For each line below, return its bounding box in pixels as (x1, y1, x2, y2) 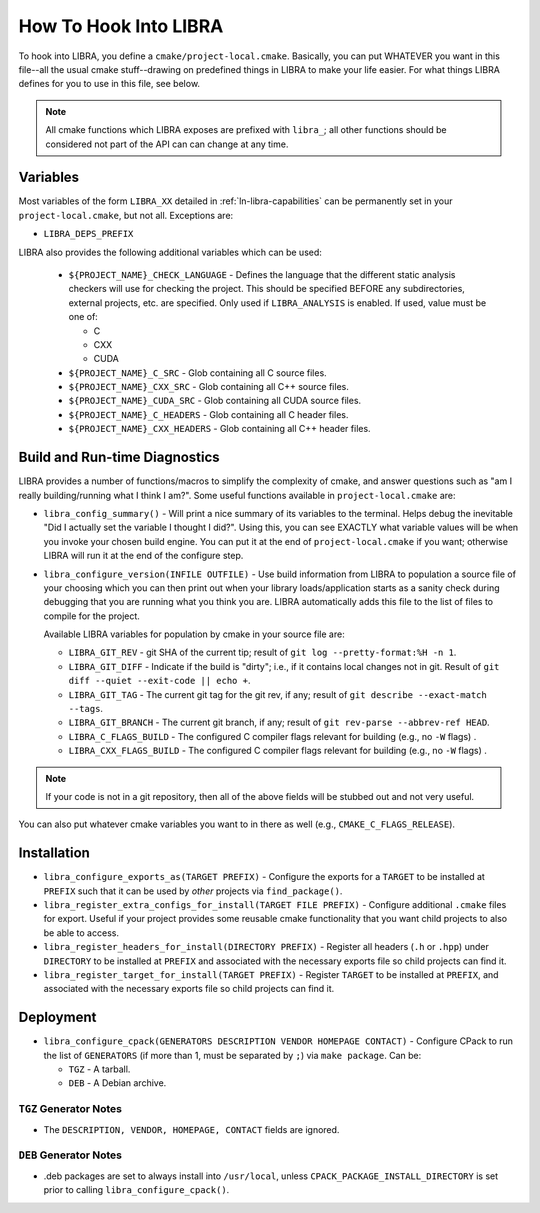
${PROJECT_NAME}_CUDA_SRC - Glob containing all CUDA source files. (68, 395, 362, 407)
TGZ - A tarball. (68, 1063, 131, 1075)
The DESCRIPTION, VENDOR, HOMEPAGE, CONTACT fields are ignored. (43, 1123, 340, 1135)
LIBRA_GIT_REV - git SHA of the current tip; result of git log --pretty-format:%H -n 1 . (68, 646, 457, 659)
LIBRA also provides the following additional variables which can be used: (18, 246, 322, 258)
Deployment (18, 1009, 97, 1026)
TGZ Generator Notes (18, 1102, 122, 1116)
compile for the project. (43, 610, 140, 622)
